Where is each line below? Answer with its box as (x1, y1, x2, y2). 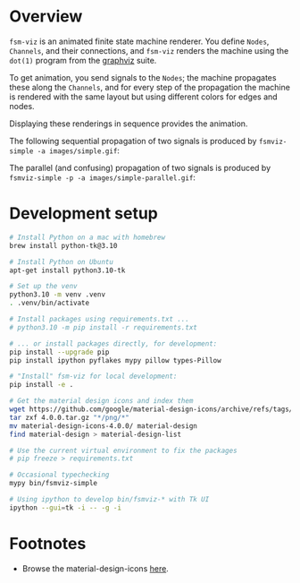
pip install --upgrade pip (9, 347, 110, 356)
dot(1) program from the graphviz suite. (9, 55, 157, 65)
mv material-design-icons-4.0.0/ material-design (9, 421, 198, 431)
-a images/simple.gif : (37, 145, 121, 156)
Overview (9, 6, 83, 27)
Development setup (9, 203, 159, 224)
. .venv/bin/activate (9, 298, 90, 308)
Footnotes (9, 533, 87, 553)
